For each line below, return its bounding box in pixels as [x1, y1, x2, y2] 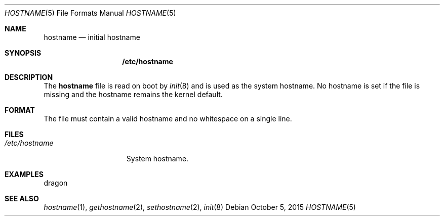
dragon [44, 179, 68, 187]
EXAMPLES [5, 170, 44, 179]
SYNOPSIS [5, 49, 42, 57]
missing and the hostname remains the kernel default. [44, 90, 223, 99]
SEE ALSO [5, 194, 39, 203]
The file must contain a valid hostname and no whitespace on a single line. [44, 114, 292, 123]
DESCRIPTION [5, 73, 53, 81]
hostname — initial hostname [44, 33, 140, 41]
